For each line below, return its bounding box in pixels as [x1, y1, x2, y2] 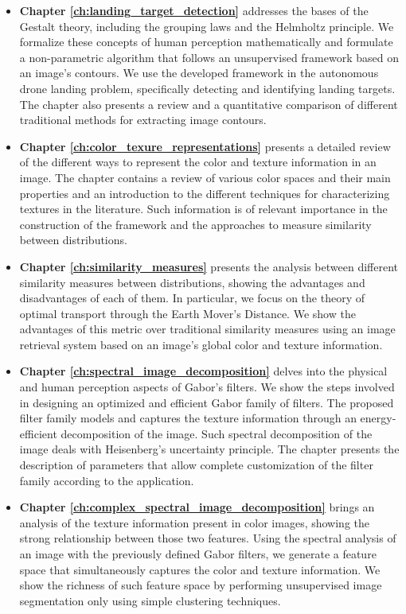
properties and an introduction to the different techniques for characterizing [19, 185, 390, 201]
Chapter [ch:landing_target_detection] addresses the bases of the [19, 2, 369, 18]
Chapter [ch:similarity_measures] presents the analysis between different [19, 258, 398, 274]
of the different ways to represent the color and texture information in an [19, 153, 377, 170]
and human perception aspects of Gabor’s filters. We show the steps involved [19, 379, 395, 395]
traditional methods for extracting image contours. [19, 111, 267, 128]
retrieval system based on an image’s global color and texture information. [19, 336, 383, 352]
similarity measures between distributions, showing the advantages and [19, 274, 365, 290]
